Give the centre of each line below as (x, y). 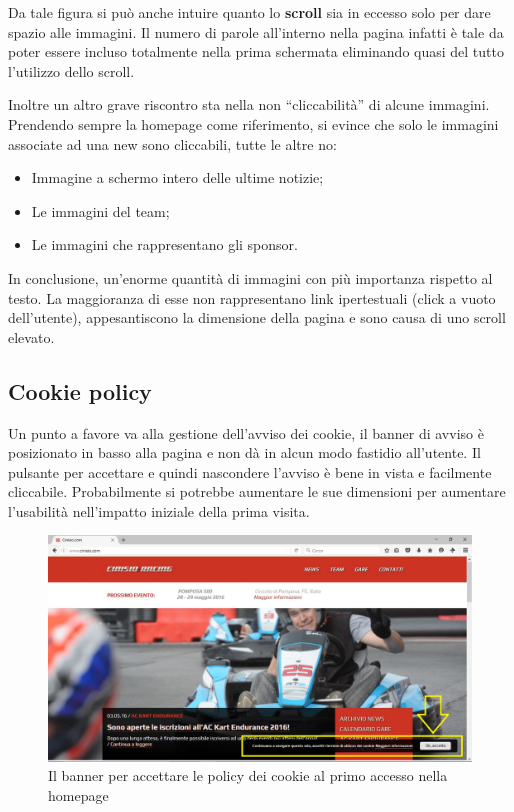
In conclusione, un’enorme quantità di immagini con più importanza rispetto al (250, 277)
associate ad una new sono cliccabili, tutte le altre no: (172, 143)
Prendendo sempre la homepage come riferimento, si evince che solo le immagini (253, 123)
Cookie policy (80, 390)
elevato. (31, 336)
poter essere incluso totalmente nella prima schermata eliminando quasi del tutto (256, 51)
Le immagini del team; (100, 210)
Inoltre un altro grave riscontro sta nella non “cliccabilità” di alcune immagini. (249, 104)
